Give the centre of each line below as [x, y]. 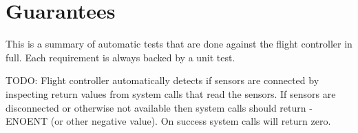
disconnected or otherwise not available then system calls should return [156, 107]
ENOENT [27, 121]
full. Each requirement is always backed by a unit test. [120, 57]
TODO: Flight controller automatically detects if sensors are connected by [162, 80]
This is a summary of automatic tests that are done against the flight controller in [179, 44]
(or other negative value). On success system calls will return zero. [191, 121]
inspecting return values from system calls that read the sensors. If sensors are [171, 93]
